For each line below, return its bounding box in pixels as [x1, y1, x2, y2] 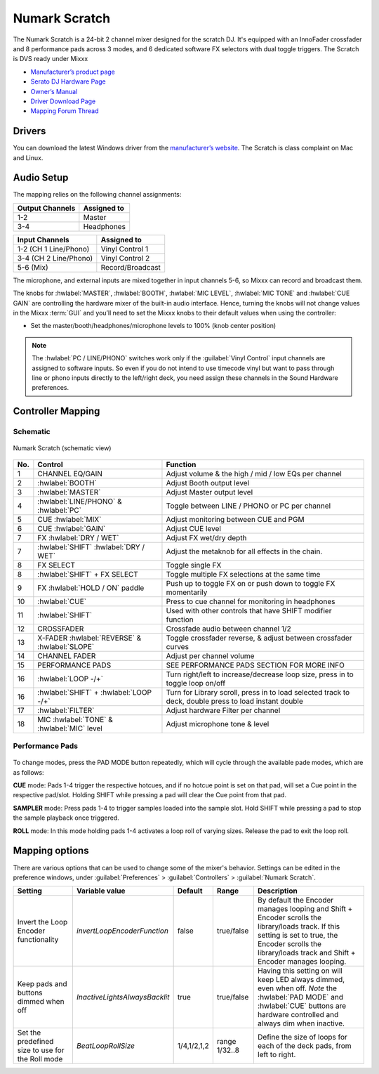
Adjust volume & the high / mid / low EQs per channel [166, 469, 342, 478]
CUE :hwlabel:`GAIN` [37, 523, 106, 533]
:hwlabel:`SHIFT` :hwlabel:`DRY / [37, 542, 145, 551]
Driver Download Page [30, 97, 96, 105]
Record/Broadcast [100, 262, 161, 272]
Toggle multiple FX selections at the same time [166, 569, 321, 579]
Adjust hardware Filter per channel [166, 705, 281, 715]
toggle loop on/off [166, 678, 226, 688]
